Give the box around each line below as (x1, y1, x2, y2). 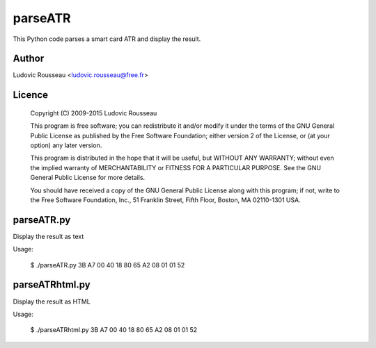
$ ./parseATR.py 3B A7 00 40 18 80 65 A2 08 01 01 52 (30, 260, 185, 269)
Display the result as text (13, 232, 84, 240)
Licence (13, 89, 49, 101)
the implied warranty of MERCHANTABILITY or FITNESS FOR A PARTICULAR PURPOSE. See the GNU (30, 163, 322, 172)
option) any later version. (30, 141, 102, 149)
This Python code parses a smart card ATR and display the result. (13, 35, 201, 43)
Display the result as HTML (13, 297, 91, 306)
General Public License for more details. (30, 174, 146, 182)
